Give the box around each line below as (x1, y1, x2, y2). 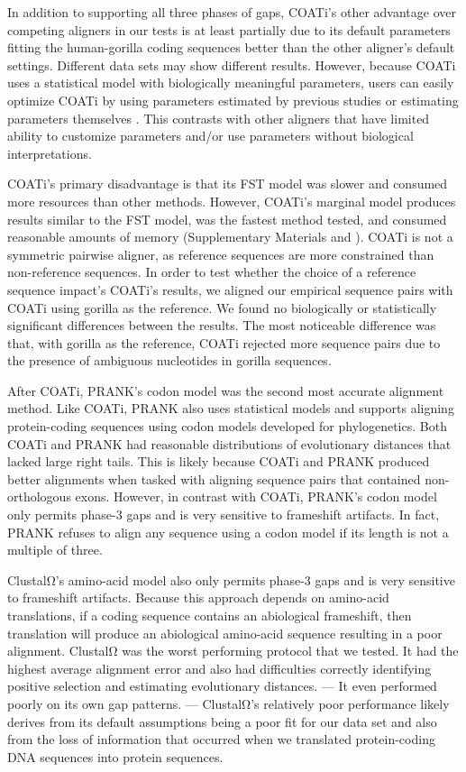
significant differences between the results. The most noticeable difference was (7, 316, 436, 335)
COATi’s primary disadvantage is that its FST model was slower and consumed (7, 174, 448, 193)
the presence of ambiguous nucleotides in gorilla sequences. (7, 351, 332, 370)
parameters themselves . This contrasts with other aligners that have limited (7, 108, 430, 127)
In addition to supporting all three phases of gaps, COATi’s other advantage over (7, 3, 456, 21)
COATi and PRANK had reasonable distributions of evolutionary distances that (7, 434, 452, 453)
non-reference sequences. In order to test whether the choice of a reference (7, 262, 416, 281)
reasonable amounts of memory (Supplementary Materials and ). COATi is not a (7, 227, 453, 246)
